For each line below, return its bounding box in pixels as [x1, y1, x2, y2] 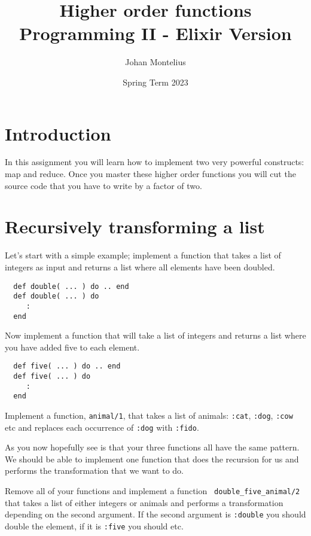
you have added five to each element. [5, 340, 140, 353]
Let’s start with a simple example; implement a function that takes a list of [5, 249, 281, 261]
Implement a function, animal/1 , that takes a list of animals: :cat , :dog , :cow [5, 409, 293, 421]
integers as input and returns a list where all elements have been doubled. [5, 260, 275, 273]
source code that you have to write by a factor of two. [5, 179, 202, 191]
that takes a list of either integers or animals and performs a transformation [5, 496, 283, 508]
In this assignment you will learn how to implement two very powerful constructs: [5, 156, 304, 168]
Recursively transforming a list [5, 214, 265, 239]
